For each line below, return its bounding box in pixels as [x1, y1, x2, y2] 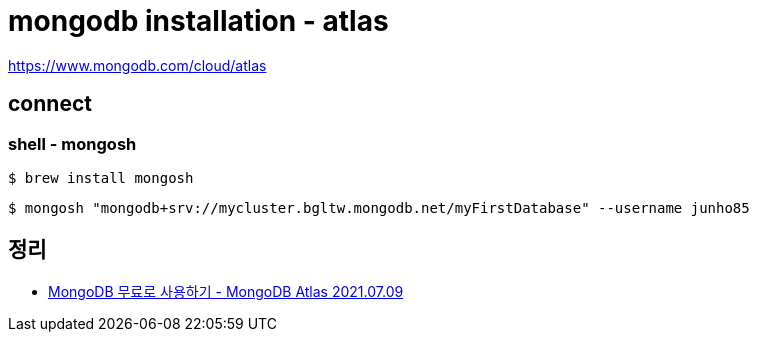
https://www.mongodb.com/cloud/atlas [8, 56, 267, 74]
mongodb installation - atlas [8, 4, 389, 38]
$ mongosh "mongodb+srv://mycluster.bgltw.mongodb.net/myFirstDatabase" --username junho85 [8, 199, 750, 216]
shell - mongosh [8, 133, 137, 154]
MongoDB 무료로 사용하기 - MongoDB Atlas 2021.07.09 [48, 282, 404, 300]
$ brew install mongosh [8, 169, 194, 186]
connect [8, 91, 92, 117]
